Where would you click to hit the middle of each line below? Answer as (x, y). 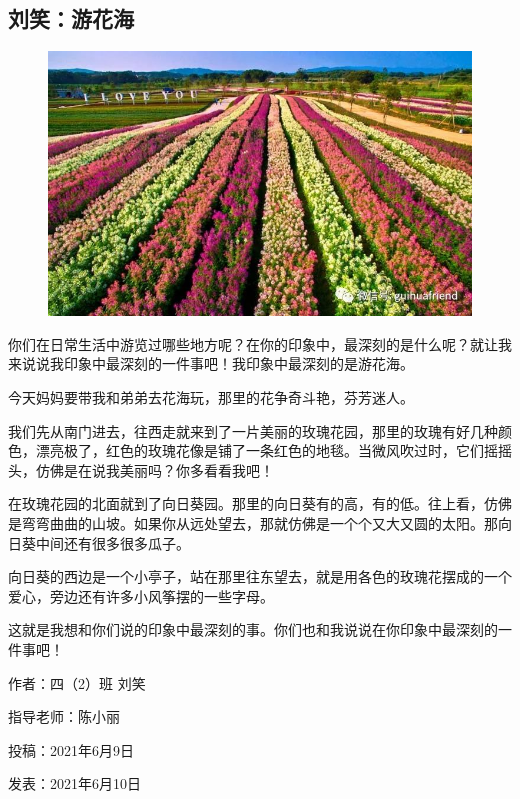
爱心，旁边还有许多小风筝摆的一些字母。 (141, 595)
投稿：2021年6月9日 (71, 749)
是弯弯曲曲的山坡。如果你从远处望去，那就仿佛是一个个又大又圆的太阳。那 (253, 522)
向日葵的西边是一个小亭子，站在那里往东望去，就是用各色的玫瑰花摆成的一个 (260, 576)
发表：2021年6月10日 (74, 783)
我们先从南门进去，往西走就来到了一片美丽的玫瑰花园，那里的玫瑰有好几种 (253, 430)
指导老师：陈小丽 (64, 716)
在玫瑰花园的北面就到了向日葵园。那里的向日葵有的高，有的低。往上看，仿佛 (260, 503)
